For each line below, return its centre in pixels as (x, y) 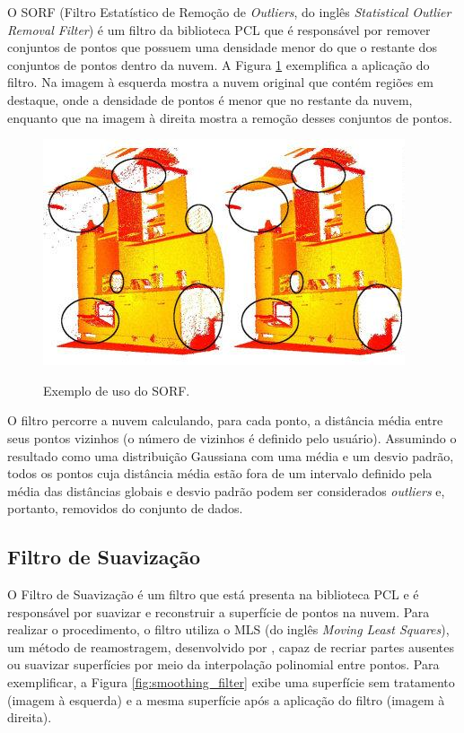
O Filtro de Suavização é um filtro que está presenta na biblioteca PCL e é (213, 594)
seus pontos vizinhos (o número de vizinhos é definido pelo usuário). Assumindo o (232, 437)
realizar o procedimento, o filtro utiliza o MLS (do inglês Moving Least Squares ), (228, 629)
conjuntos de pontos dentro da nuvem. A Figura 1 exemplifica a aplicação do (219, 64)
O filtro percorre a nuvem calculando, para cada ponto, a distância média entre (225, 420)
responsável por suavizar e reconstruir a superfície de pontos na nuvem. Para (219, 611)
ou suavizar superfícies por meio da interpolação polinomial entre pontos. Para (223, 664)
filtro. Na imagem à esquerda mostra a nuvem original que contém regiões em (220, 82)
